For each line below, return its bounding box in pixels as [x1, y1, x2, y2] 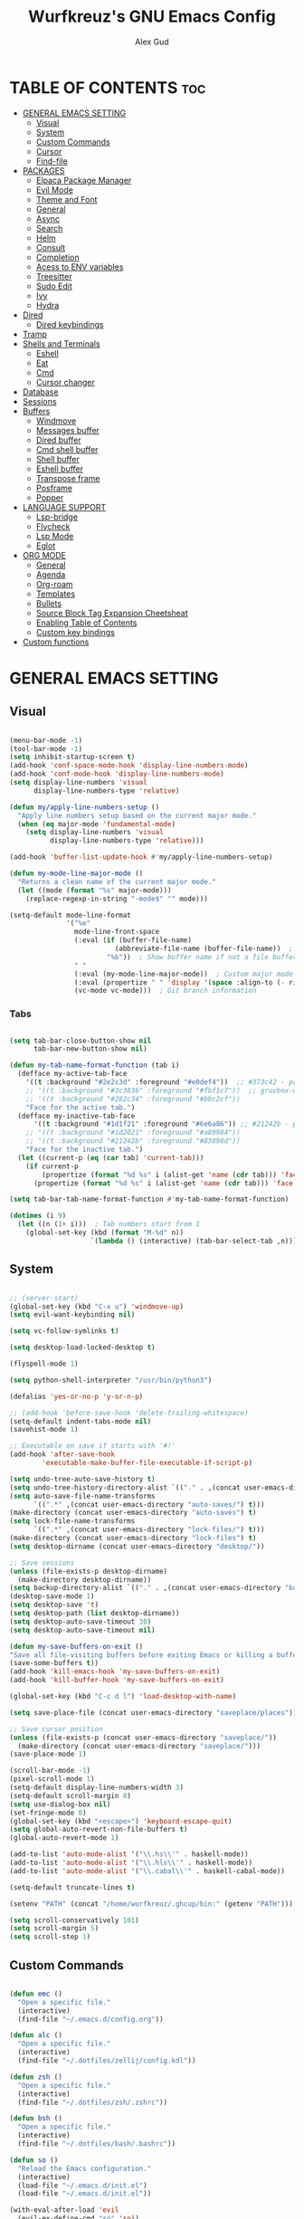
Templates [35, 588, 75, 599]
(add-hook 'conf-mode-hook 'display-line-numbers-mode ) [9, 769, 224, 779]
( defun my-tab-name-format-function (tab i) [9, 1061, 180, 1070]
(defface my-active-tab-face [17, 1070, 128, 1079]
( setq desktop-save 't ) [9, 1600, 100, 1610]
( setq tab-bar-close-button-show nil [9, 1036, 152, 1045]
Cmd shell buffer [35, 443, 99, 454]
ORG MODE [22, 549, 66, 560]
